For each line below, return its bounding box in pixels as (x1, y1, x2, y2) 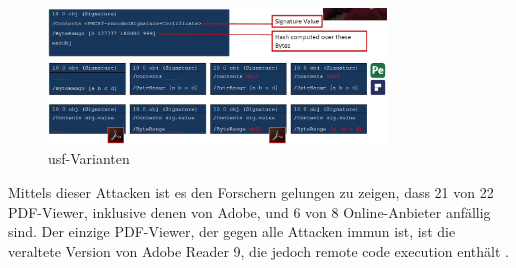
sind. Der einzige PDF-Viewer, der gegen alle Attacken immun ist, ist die (8, 221, 456, 242)
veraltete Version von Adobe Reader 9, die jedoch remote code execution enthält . (8, 240, 509, 261)
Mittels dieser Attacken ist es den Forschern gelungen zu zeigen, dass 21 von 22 (8, 181, 494, 202)
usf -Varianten (48, 148, 130, 169)
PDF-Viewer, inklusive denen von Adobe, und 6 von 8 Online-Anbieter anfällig (8, 201, 491, 222)
